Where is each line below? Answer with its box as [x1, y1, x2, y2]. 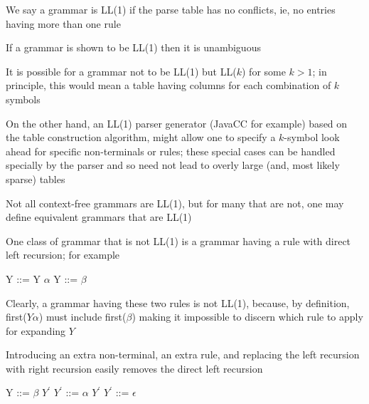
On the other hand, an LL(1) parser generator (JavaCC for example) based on [6, 115, 348, 130]
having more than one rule [6, 16, 121, 31]
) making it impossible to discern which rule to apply [132, 309, 363, 324]
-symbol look [284, 130, 340, 145]
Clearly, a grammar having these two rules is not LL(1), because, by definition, [6, 295, 350, 310]
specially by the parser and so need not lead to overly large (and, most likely [6, 157, 340, 172]
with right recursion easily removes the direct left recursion [6, 361, 263, 375]
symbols [6, 91, 41, 106]
